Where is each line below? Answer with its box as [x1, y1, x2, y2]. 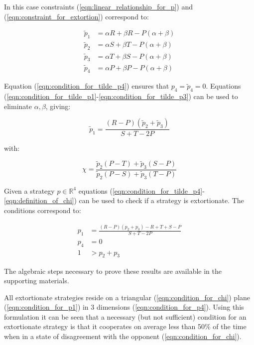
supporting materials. [4, 275, 69, 286]
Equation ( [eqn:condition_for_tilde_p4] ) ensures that [4, 81, 169, 91]
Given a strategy [4, 185, 55, 196]
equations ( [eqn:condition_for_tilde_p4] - [78, 185, 205, 196]
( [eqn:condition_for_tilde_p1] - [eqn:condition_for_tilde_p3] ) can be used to [4, 91, 238, 102]
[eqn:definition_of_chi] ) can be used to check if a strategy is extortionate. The [4, 195, 244, 206]
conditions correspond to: [4, 205, 81, 216]
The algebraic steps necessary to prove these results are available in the [4, 265, 222, 276]
